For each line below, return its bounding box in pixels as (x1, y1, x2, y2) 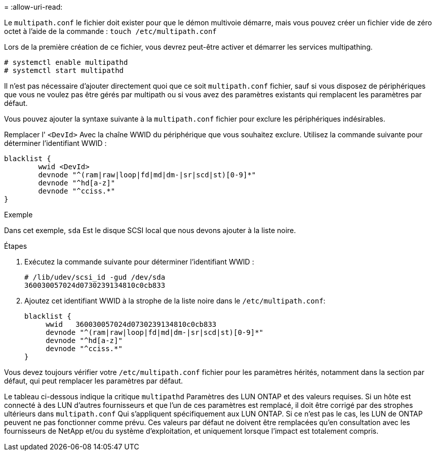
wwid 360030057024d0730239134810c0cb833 (46, 320, 217, 328)
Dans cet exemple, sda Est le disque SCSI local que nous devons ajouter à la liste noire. (4, 226, 296, 235)
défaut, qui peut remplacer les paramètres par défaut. (4, 376, 183, 385)
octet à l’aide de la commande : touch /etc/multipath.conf (4, 27, 217, 35)
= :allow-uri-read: (4, 3, 63, 11)
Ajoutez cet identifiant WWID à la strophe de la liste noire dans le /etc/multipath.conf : (24, 296, 326, 305)
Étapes (4, 242, 27, 250)
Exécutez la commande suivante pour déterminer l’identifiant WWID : (24, 257, 254, 266)
